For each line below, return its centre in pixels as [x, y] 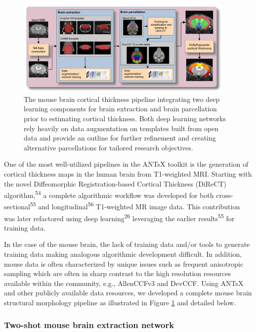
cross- [225, 195]
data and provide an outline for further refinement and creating [120, 138]
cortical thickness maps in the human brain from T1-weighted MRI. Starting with [128, 173]
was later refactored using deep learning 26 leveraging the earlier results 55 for [119, 217]
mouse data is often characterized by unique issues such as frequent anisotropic [124, 263]
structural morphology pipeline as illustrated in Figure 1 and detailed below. [120, 303]
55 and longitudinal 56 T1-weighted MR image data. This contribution [135, 206]
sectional [17, 207]
